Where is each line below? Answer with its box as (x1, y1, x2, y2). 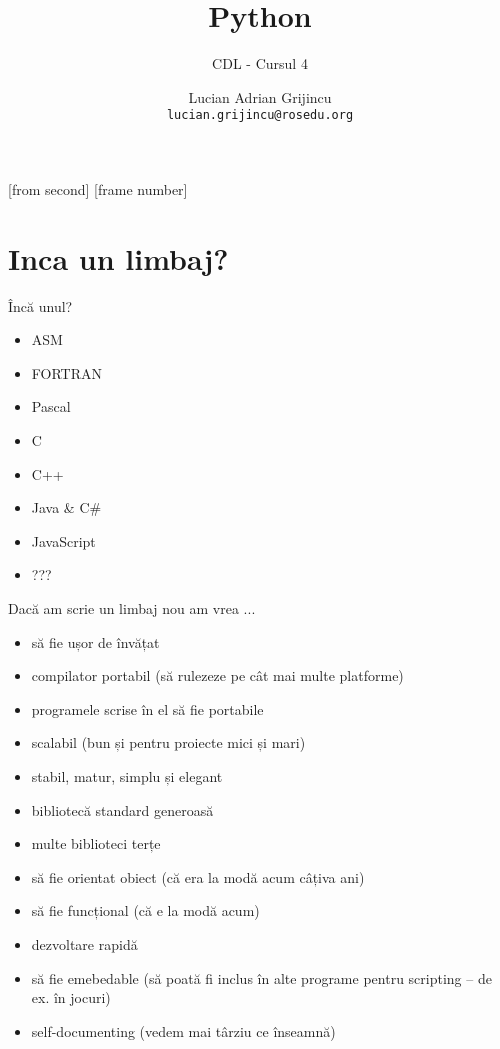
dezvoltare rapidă (31, 933, 138, 954)
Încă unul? (8, 295, 73, 316)
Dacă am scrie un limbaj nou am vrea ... (8, 598, 256, 619)
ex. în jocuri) (31, 987, 111, 1008)
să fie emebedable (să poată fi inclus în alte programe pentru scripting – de (31, 967, 492, 988)
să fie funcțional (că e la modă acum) (31, 900, 260, 921)
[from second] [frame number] (8, 178, 188, 199)
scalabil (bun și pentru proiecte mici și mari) (31, 732, 306, 753)
